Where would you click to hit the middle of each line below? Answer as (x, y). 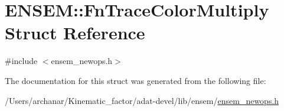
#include (21, 61)
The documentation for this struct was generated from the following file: (136, 80)
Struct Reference (75, 33)
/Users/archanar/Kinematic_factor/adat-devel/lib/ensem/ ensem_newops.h (142, 100)
